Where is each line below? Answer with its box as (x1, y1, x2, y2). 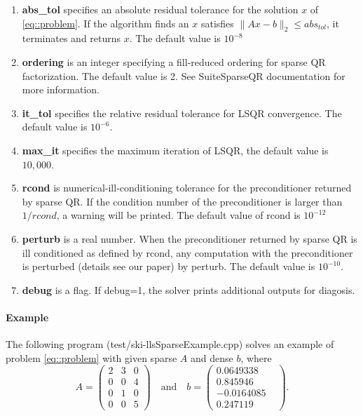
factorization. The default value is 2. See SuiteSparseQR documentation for (22, 68, 345, 83)
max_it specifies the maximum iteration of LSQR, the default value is (22, 142, 329, 157)
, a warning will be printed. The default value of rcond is (56, 208, 301, 222)
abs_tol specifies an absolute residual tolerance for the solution (22, 2, 299, 16)
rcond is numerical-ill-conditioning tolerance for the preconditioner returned (22, 180, 352, 195)
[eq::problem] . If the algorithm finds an (22, 15, 189, 30)
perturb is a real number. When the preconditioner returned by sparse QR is (22, 231, 357, 246)
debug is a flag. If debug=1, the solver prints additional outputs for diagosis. (22, 282, 355, 297)
